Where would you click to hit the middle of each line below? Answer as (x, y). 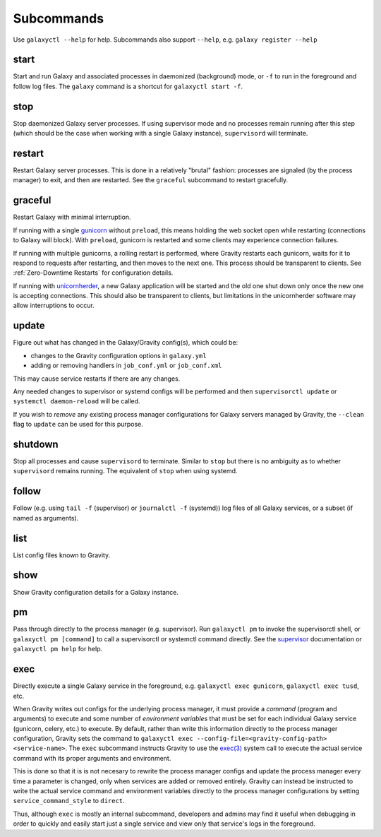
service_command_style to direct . (69, 801)
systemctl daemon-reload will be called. (77, 401)
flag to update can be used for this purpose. (78, 425)
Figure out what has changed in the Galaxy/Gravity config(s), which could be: (126, 343)
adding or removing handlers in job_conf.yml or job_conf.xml (126, 366)
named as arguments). (46, 518)
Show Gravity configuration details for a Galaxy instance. (96, 592)
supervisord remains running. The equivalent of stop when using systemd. (125, 471)
